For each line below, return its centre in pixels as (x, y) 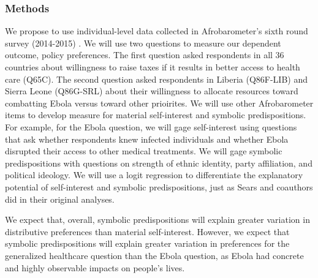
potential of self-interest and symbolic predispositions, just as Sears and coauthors (159, 186)
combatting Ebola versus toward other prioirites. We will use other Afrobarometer (159, 103)
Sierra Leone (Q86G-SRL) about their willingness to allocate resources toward (152, 91)
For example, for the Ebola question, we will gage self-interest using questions (151, 126)
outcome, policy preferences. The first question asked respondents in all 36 (145, 55)
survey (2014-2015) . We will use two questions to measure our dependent (143, 43)
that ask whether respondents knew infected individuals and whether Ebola (147, 139)
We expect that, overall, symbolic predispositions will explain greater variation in (157, 220)
